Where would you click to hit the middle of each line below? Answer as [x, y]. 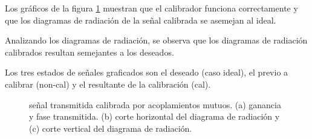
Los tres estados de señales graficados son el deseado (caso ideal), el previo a [147, 72]
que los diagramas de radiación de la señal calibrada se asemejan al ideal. [141, 20]
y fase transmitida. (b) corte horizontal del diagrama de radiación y [154, 116]
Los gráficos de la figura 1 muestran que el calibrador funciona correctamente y [151, 8]
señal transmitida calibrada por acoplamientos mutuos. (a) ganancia [155, 104]
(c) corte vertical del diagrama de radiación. [111, 128]
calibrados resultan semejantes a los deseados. [89, 52]
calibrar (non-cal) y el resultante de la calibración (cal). [108, 84]
